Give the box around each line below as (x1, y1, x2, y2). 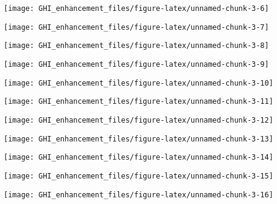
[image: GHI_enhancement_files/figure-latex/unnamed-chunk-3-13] (4, 134, 273, 143)
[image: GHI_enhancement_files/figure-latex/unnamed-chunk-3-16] (4, 190, 273, 199)
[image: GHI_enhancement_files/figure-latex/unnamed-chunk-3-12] (4, 115, 273, 124)
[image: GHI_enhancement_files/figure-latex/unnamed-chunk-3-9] (4, 59, 269, 69)
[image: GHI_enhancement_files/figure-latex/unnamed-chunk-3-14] (4, 153, 273, 162)
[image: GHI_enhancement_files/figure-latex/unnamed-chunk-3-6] (4, 4, 269, 13)
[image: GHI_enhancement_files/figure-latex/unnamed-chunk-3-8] (4, 41, 269, 50)
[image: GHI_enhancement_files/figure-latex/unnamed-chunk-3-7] (4, 22, 269, 32)
